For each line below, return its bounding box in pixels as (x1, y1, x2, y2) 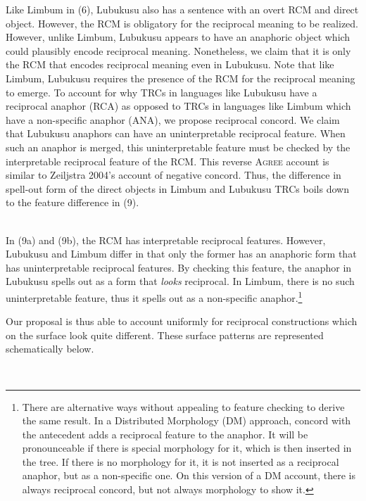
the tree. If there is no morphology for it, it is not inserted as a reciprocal (22, 454, 339, 469)
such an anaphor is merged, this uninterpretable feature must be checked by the (6, 139, 351, 154)
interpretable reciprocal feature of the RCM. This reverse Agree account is (6, 153, 329, 168)
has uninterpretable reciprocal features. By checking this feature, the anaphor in (6, 260, 352, 274)
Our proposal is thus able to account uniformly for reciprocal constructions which (6, 314, 358, 329)
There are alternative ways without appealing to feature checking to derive (22, 399, 345, 414)
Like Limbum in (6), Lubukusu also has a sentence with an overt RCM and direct (6, 2, 359, 16)
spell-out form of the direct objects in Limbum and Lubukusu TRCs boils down (6, 181, 349, 196)
